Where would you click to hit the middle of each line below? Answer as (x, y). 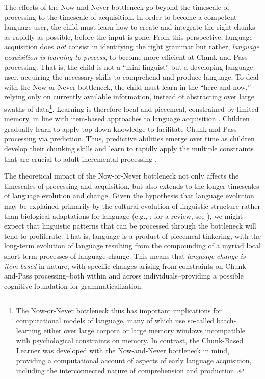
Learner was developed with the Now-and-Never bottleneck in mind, (123, 350)
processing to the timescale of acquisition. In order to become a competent (121, 17)
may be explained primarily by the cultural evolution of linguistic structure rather (132, 205)
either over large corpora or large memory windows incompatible (144, 330)
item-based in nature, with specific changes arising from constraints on (114, 266)
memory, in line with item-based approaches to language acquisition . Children (127, 119)
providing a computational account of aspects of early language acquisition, (134, 360)
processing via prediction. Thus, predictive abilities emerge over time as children (129, 138)
